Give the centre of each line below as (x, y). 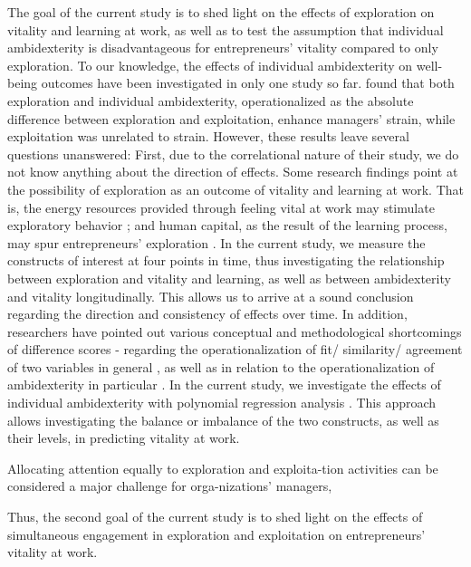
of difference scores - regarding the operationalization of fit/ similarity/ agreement (235, 349)
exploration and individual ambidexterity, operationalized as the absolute (211, 100)
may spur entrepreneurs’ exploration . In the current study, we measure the (216, 242)
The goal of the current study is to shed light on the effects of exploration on (221, 12)
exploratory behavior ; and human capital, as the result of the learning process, (227, 225)
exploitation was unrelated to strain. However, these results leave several (208, 136)
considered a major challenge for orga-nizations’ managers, (170, 486)
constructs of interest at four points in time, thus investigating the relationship (226, 260)
